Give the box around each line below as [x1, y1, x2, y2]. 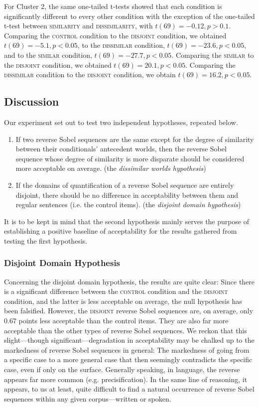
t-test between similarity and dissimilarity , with [4, 20, 153, 31]
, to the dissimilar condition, [77, 40, 165, 50]
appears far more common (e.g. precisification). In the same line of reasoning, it [4, 374, 248, 384]
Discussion [4, 94, 59, 109]
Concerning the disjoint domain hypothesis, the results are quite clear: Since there [4, 276, 255, 286]
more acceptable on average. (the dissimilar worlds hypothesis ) [15, 163, 206, 173]
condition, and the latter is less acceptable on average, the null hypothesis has [4, 295, 242, 306]
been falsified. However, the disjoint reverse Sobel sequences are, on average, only [4, 305, 254, 316]
